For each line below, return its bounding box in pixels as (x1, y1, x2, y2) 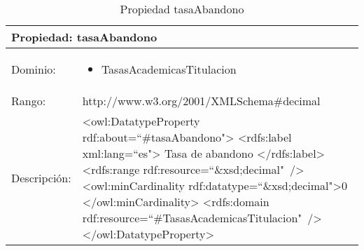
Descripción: (11, 169, 71, 186)
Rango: (11, 93, 46, 109)
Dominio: (11, 61, 56, 77)
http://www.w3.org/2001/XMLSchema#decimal (82, 93, 321, 109)
